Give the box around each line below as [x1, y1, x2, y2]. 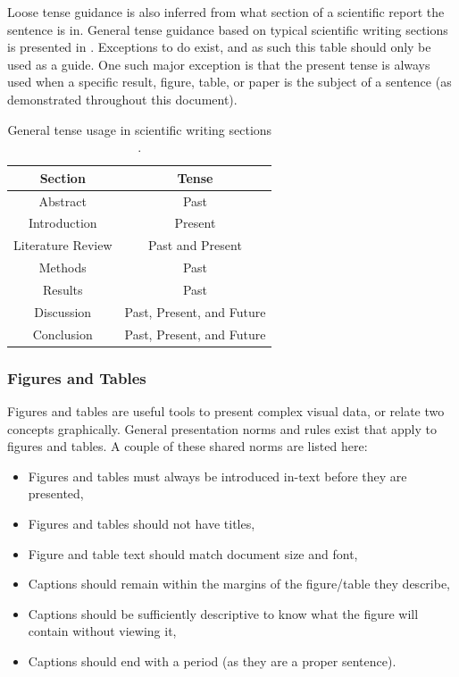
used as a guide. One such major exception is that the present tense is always [7, 54, 430, 73]
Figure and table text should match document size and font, [28, 544, 358, 563]
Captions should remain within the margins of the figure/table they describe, [28, 574, 451, 593]
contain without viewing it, [28, 622, 177, 640]
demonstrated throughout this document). [7, 89, 238, 108]
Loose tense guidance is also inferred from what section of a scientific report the [7, 3, 445, 21]
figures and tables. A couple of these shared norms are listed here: [7, 437, 368, 456]
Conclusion [32, 324, 93, 343]
